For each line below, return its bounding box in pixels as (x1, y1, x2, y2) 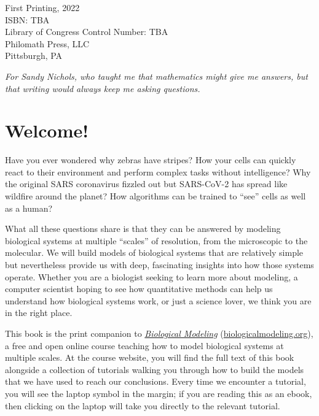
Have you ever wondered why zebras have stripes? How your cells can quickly (5, 153, 296, 166)
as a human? (5, 201, 53, 214)
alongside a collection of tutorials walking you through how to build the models (5, 363, 304, 376)
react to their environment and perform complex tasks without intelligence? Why (5, 165, 311, 178)
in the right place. (5, 306, 73, 319)
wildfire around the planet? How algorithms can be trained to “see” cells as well (5, 190, 306, 202)
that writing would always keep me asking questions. (5, 82, 200, 94)
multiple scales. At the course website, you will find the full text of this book (5, 351, 294, 364)
